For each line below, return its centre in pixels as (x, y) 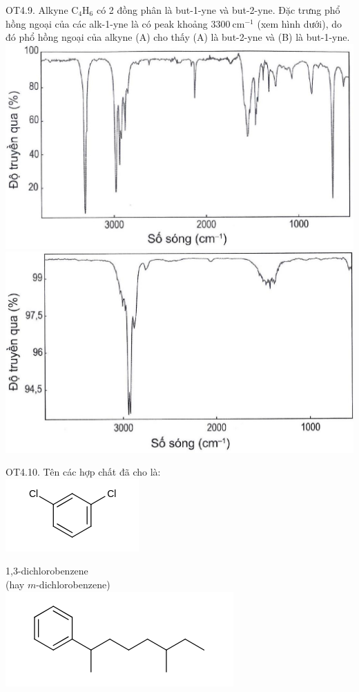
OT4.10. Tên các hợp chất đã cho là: (83, 472)
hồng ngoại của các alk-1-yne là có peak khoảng (107, 23)
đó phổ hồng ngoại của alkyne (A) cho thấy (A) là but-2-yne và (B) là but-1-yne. (178, 37)
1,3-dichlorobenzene (47, 571)
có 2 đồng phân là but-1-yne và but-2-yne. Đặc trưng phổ (218, 10)
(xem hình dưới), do (299, 23)
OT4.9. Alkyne (37, 10)
